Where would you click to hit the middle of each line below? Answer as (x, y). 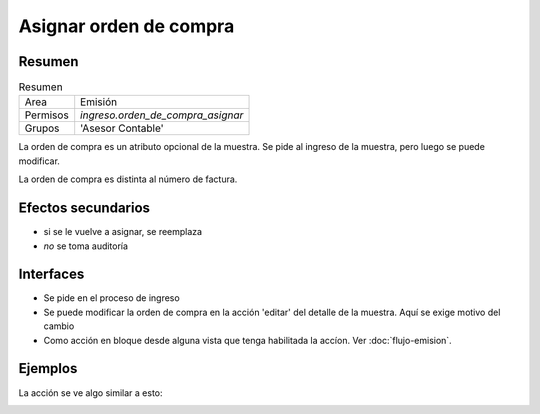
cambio (59, 326)
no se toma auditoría (86, 246)
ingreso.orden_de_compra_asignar (162, 115)
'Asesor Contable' (122, 128)
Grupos (42, 128)
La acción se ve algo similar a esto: (91, 392)
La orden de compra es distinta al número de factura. (128, 179)
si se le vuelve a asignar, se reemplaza (123, 232)
